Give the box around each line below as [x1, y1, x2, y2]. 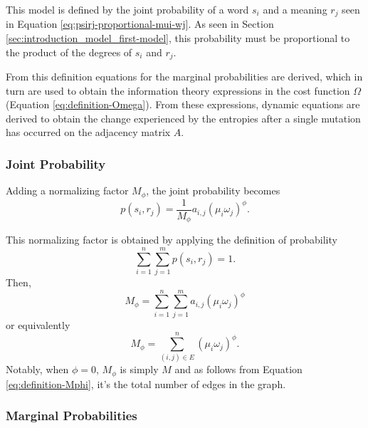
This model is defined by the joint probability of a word [6, 2, 249, 16]
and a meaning [263, 2, 327, 16]
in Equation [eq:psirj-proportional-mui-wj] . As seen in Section [6, 16, 274, 31]
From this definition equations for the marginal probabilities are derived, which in [6, 69, 363, 84]
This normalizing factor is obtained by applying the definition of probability [6, 232, 337, 247]
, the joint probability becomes [146, 183, 280, 198]
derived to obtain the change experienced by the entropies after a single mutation [6, 110, 361, 125]
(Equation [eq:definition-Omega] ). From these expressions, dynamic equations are [6, 97, 360, 112]
